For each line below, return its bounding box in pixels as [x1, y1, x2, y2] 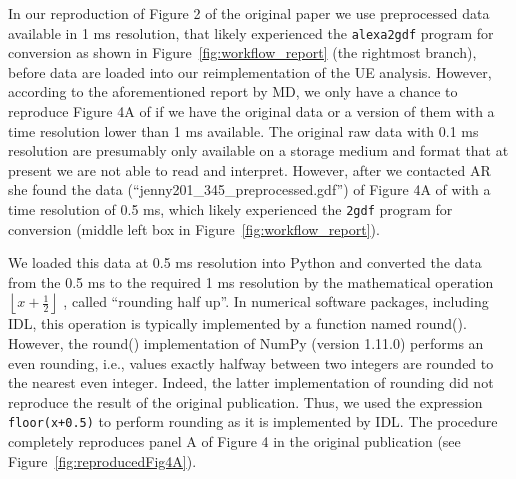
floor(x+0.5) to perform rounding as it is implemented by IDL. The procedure [8, 411, 498, 432]
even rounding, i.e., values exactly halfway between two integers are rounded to [8, 352, 494, 373]
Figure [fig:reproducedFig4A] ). [8, 450, 197, 471]
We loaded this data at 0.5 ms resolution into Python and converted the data [8, 252, 482, 273]
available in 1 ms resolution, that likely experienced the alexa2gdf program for [8, 22, 494, 43]
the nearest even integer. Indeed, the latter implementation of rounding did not [8, 372, 494, 393]
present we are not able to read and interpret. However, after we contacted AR [8, 159, 491, 180]
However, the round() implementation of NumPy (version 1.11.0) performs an [8, 333, 484, 354]
